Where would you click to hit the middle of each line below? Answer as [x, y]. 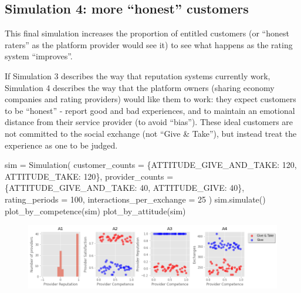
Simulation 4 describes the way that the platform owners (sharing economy [140, 87]
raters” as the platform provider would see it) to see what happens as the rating [149, 44]
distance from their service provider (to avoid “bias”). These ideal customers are [149, 122]
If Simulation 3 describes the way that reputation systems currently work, [138, 75]
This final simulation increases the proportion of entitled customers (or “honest [147, 33]
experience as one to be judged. [61, 145]
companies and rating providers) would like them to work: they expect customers [150, 99]
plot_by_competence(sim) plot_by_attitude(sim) [95, 211]
